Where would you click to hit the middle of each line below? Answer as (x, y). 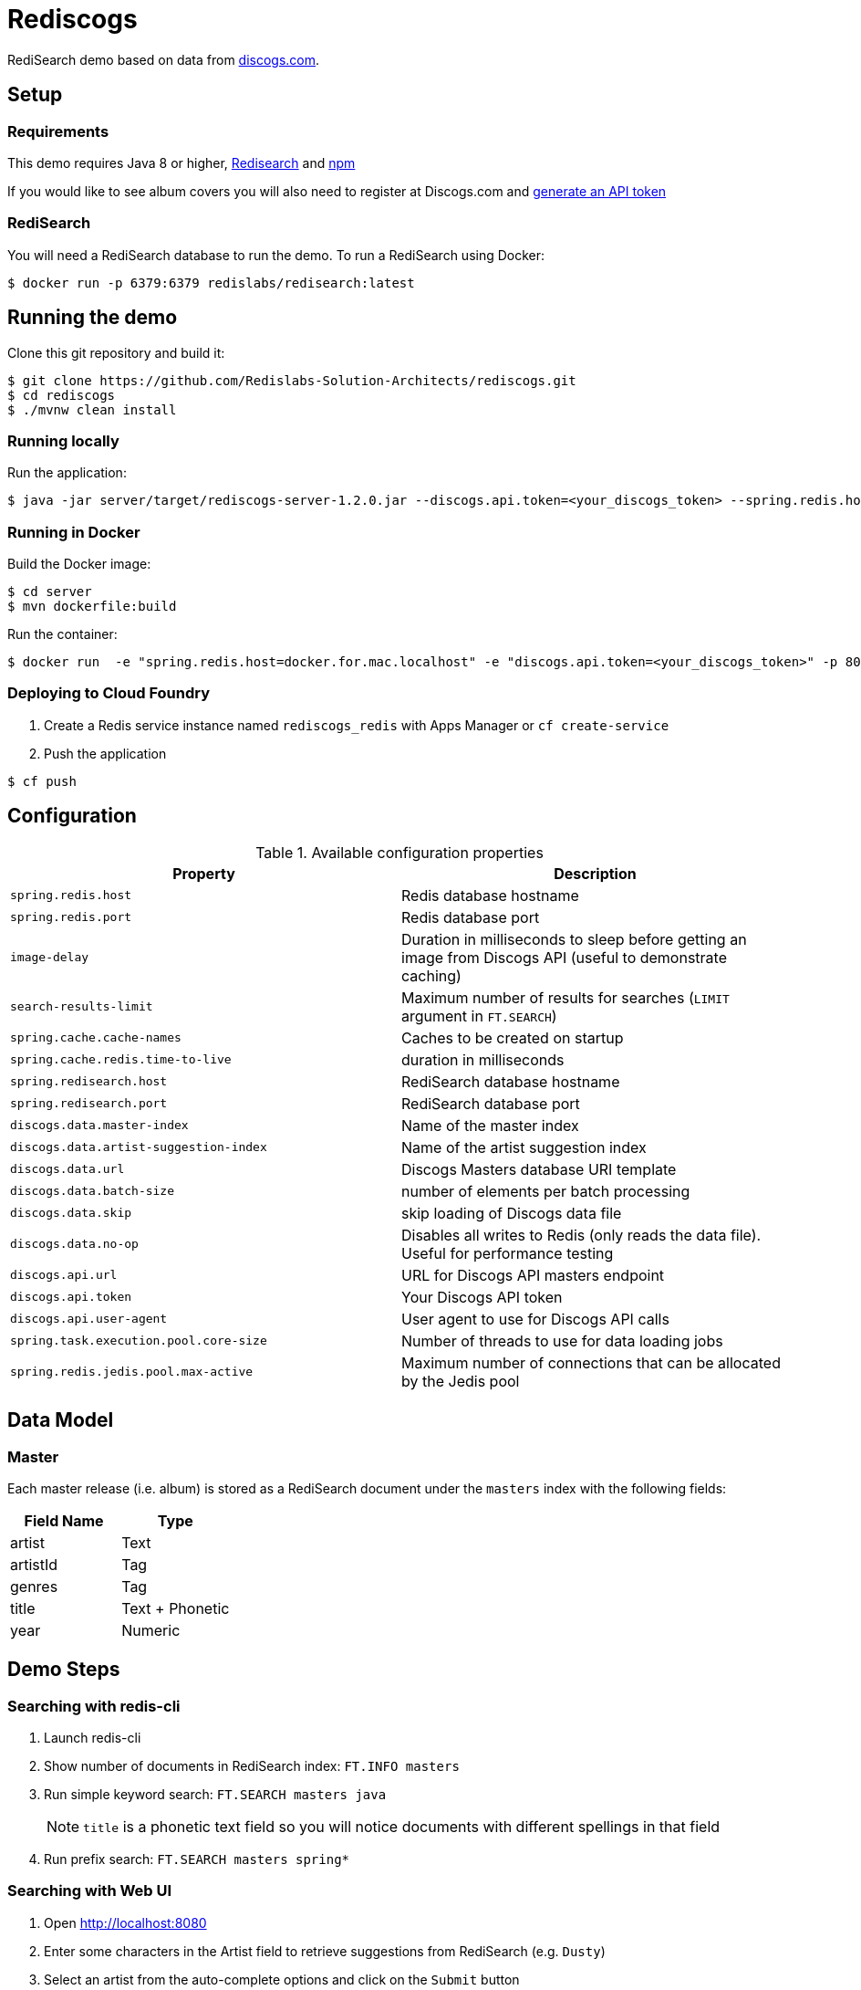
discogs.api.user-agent (89, 1319)
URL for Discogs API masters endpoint (533, 1275)
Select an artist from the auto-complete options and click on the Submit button (282, 1979)
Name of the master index (490, 1125)
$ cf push (42, 781)
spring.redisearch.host (89, 1082)
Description (595, 873)
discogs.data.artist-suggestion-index (139, 1147)
